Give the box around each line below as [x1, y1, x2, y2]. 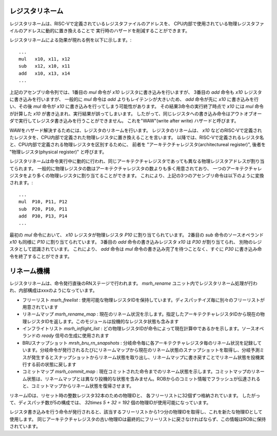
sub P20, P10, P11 [18, 206, 68, 212]
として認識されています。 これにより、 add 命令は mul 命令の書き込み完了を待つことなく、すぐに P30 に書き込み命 [18, 246, 262, 252]
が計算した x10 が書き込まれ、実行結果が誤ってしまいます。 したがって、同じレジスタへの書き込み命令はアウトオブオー [9, 110, 262, 116]
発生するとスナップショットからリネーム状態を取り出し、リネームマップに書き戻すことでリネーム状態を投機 [31, 354, 260, 360]
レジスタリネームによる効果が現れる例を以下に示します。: [9, 37, 132, 43]
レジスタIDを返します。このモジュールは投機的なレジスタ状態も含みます [26, 318, 179, 324]
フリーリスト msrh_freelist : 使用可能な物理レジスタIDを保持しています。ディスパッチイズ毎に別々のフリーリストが [22, 296, 265, 303]
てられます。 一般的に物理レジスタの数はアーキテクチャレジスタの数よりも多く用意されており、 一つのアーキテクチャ [9, 165, 258, 171]
